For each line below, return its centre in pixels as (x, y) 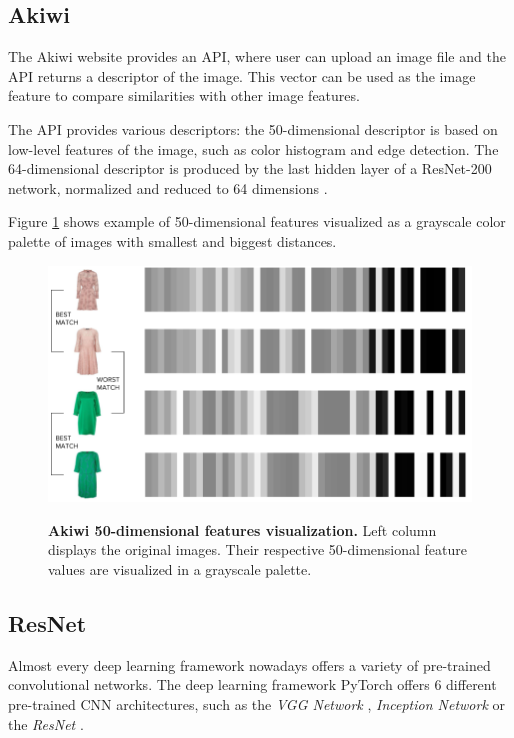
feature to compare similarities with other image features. (184, 95)
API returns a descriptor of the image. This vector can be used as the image (242, 75)
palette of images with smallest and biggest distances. (172, 240)
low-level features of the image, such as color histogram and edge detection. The (253, 148)
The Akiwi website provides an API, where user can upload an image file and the (257, 56)
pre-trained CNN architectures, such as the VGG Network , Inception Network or (257, 703)
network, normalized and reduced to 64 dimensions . (168, 187)
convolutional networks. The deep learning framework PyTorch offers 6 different (252, 684)
